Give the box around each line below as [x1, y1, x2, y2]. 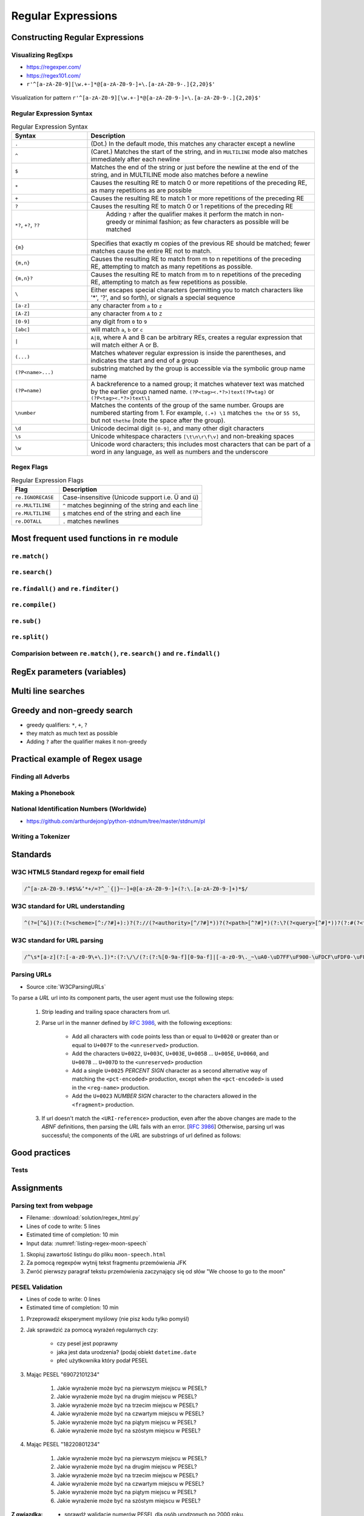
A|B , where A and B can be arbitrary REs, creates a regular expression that [90, 334, 303, 341]
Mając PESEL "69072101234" [26, 1370, 100, 1378]
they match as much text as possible [26, 729, 118, 737]
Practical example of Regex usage [11, 754, 143, 764]
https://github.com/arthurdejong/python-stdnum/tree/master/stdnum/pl [26, 817, 206, 825]
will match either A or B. [90, 341, 159, 349]
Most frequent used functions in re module [11, 533, 178, 543]
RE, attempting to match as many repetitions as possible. [90, 263, 253, 270]
